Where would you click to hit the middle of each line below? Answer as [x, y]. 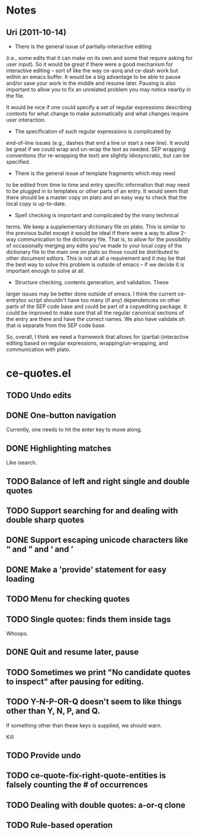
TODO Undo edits [39, 395]
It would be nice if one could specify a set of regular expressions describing [99, 107]
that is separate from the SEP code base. [56, 325]
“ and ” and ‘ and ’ [40, 549]
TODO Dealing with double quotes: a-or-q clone [96, 805]
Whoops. [17, 633]
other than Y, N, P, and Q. [53, 711]
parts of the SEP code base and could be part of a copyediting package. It [97, 306]
